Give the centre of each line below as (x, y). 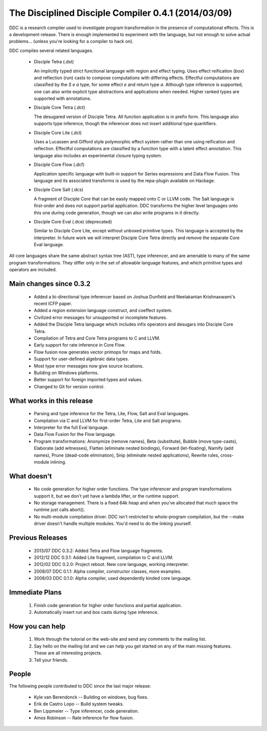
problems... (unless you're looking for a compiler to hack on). (71, 42)
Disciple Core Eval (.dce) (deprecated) (73, 221)
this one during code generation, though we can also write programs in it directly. (117, 213)
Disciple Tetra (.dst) (54, 62)
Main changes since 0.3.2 (50, 284)
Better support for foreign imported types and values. (88, 380)
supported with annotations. (63, 98)
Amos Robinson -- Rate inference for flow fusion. (84, 718)
